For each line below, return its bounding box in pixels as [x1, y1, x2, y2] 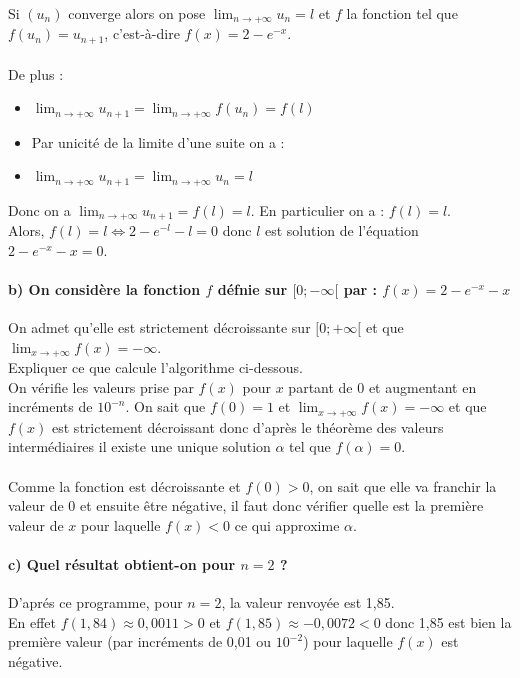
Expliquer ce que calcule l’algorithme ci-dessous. [8, 357, 303, 378]
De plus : [8, 63, 64, 84]
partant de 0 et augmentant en [288, 376, 477, 397]
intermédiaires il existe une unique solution [8, 436, 271, 457]
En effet [8, 611, 57, 632]
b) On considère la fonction [8, 278, 201, 299]
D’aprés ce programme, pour [8, 592, 183, 613]
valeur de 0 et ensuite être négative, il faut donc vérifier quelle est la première [8, 495, 484, 516]
